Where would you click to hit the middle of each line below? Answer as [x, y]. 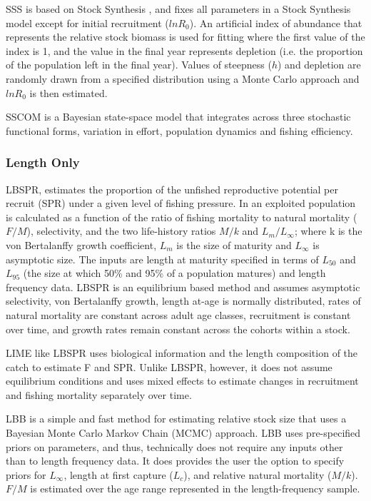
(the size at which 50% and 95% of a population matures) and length [174, 273]
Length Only [43, 162]
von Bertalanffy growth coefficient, [81, 244]
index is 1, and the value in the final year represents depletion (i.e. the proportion [184, 50]
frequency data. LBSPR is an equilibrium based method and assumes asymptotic [183, 287]
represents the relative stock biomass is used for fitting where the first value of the [185, 37]
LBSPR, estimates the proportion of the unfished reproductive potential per [172, 189]
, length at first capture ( [118, 474]
